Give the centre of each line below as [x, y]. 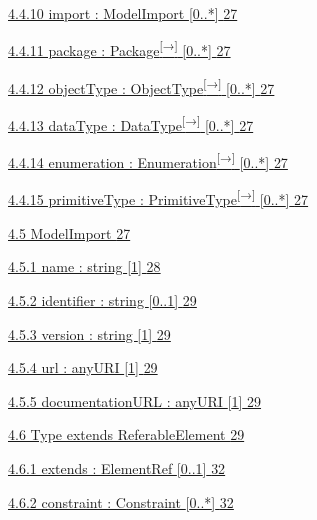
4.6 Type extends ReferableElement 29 [126, 434]
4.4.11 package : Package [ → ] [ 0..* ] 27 [119, 49]
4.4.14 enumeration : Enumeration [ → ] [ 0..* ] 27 [148, 160]
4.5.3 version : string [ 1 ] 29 [89, 333]
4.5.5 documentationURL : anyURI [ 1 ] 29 [135, 400]
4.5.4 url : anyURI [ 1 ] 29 [83, 367]
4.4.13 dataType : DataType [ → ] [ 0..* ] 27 [131, 123]
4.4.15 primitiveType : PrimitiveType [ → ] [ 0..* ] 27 [158, 198]
